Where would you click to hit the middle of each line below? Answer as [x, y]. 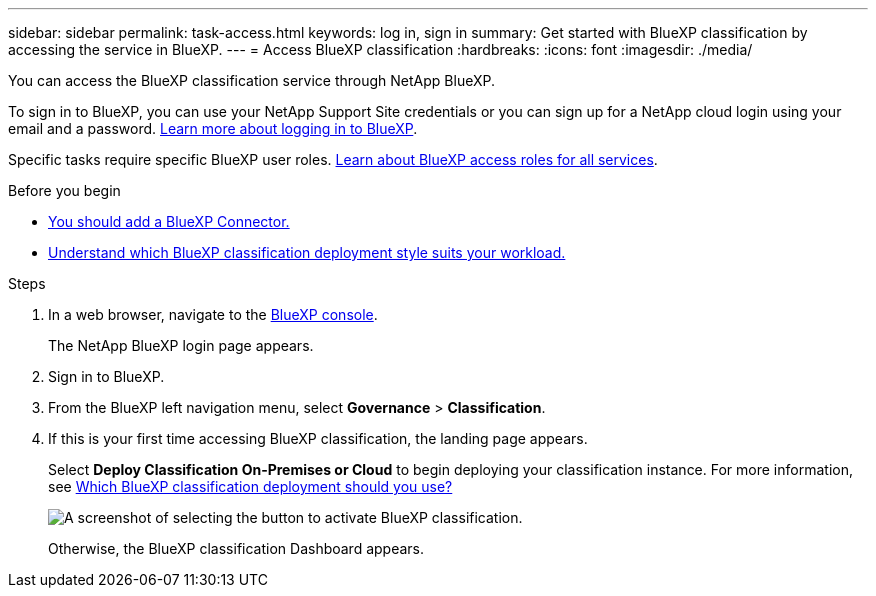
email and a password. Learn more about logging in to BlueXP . [213, 128]
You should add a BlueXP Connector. [169, 221]
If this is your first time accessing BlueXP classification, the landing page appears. [318, 438]
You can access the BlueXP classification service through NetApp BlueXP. [251, 80]
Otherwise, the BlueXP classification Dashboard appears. [236, 548]
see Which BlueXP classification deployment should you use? [250, 486]
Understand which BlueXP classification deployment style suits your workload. [307, 252]
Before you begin [64, 190]
